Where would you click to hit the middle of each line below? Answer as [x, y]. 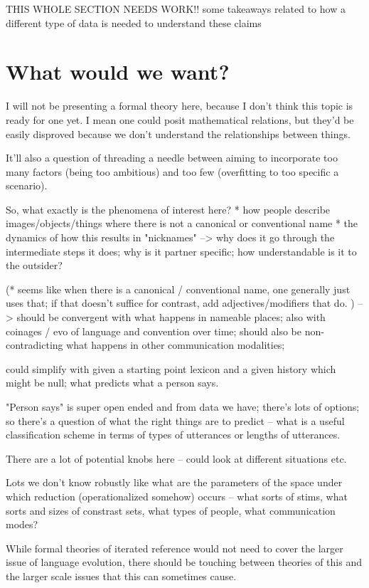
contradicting [34, 345]
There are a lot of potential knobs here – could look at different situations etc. [176, 458]
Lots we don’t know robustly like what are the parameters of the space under [174, 482]
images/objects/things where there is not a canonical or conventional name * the [182, 223]
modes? [22, 524]
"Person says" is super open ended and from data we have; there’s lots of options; [183, 406]
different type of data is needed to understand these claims [134, 22]
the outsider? [34, 265]
